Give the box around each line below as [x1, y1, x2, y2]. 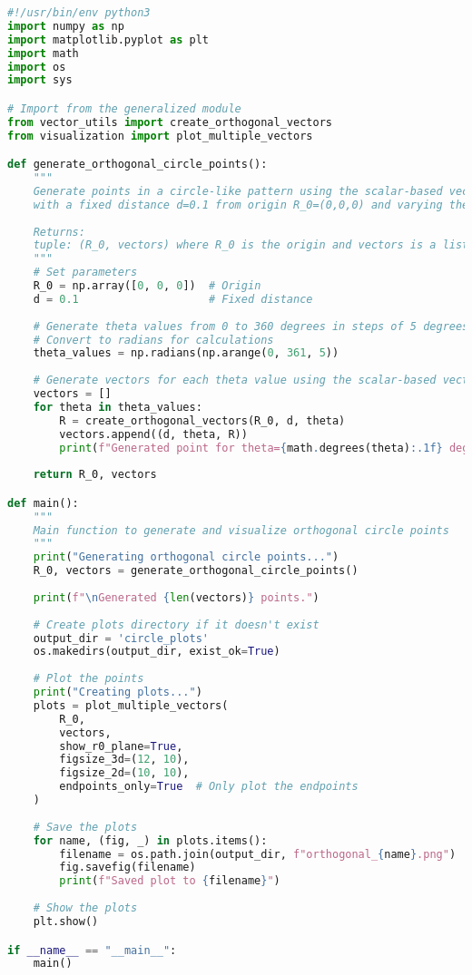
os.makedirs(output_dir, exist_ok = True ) [33, 645, 280, 658]
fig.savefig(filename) [59, 861, 196, 874]
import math [7, 46, 79, 60]
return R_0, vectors [33, 468, 157, 482]
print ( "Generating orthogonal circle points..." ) [33, 551, 339, 564]
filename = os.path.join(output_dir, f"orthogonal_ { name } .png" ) [59, 847, 457, 861]
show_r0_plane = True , [59, 739, 183, 753]
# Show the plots [33, 902, 138, 915]
